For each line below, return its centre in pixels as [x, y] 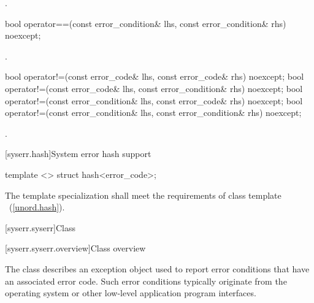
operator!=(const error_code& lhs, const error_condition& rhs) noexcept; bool [154, 88]
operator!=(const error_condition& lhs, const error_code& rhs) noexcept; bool [154, 100]
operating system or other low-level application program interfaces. [131, 293]
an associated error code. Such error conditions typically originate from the [146, 281]
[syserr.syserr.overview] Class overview [75, 248]
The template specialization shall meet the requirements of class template [143, 195]
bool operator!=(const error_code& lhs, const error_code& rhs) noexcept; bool [155, 76]
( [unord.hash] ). [37, 207]
